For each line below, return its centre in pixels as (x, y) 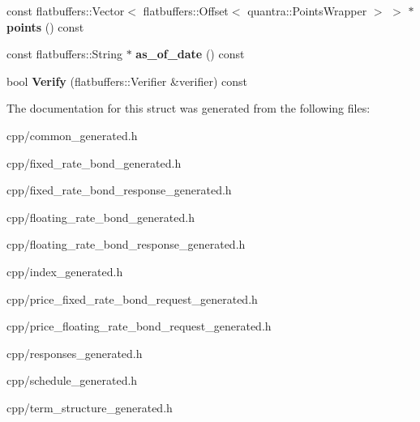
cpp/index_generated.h (65, 271)
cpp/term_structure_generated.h (90, 407)
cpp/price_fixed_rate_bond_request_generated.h (132, 298)
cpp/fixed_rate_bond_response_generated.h (119, 190)
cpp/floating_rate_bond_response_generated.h (126, 244)
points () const (45, 26)
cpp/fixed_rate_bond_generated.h (94, 162)
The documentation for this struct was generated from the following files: (189, 108)
